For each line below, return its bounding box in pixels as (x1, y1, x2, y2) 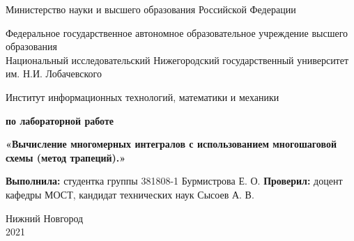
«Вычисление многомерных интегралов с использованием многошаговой (6, 137, 337, 151)
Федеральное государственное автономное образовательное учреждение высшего (6, 25, 348, 40)
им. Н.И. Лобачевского (6, 66, 102, 81)
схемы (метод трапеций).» (6, 150, 126, 164)
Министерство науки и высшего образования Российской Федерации (6, 2, 296, 16)
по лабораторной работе (6, 113, 114, 127)
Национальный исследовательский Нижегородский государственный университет (6, 52, 349, 67)
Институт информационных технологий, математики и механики (6, 89, 279, 104)
